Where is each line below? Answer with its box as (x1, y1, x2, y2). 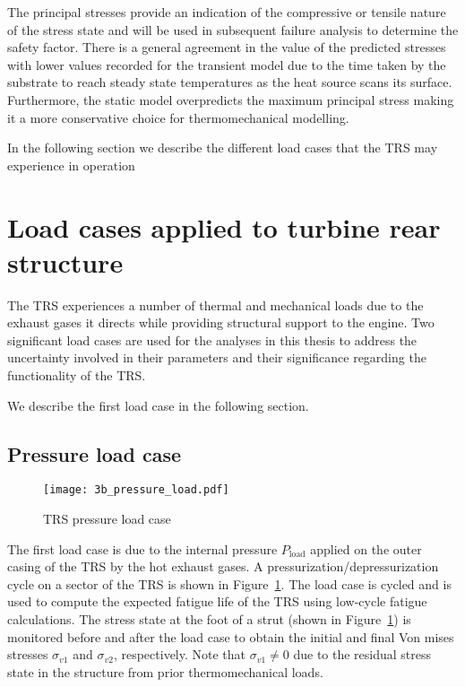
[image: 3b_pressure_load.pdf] (43, 483, 229, 497)
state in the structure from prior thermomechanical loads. (7, 662, 323, 681)
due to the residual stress (293, 645, 432, 664)
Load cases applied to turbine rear (7, 208, 441, 245)
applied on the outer (310, 539, 422, 558)
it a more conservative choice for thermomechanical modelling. (7, 108, 349, 126)
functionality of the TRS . (7, 366, 146, 385)
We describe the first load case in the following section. (7, 396, 309, 414)
